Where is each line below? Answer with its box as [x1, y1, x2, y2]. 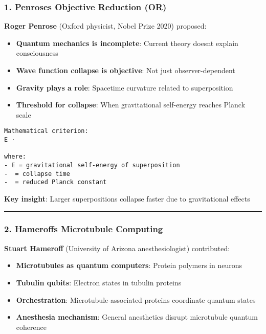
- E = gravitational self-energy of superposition [4, 162, 180, 169]
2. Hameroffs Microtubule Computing [4, 222, 163, 235]
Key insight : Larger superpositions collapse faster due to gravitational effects [4, 193, 250, 204]
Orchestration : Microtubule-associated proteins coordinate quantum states [16, 294, 256, 305]
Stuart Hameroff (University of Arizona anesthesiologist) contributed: [4, 242, 230, 253]
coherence [16, 321, 47, 332]
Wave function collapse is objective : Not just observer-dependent [16, 65, 235, 75]
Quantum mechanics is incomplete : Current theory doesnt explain [16, 37, 238, 48]
